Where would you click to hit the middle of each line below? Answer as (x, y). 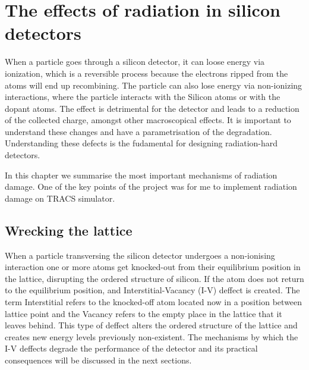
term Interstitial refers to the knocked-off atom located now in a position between (154, 302)
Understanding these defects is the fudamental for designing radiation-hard (141, 143)
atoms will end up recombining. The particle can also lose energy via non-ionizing (154, 85)
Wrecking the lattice (69, 230)
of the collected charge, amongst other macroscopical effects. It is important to (148, 120)
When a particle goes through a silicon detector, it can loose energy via (135, 62)
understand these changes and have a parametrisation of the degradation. (138, 131)
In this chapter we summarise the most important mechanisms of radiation (141, 175)
